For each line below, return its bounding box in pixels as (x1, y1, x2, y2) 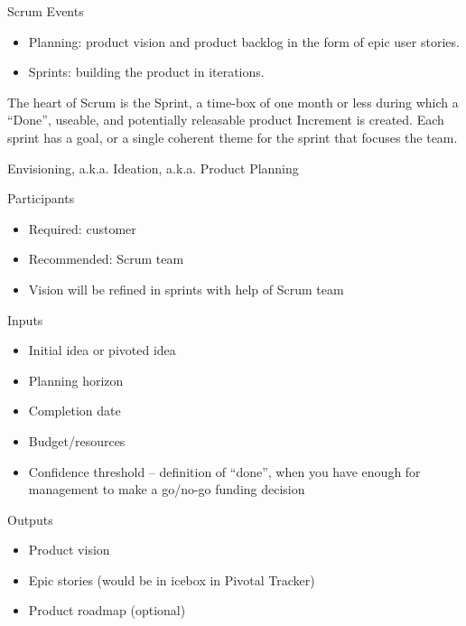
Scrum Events (7, 2, 84, 20)
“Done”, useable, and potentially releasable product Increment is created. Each (7, 110, 444, 129)
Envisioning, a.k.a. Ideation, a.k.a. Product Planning (7, 158, 299, 177)
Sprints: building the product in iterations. (28, 62, 265, 81)
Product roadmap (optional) (28, 601, 186, 620)
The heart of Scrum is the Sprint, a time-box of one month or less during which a (7, 92, 459, 111)
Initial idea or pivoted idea (28, 341, 176, 360)
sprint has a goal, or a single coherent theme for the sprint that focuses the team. (7, 127, 458, 146)
